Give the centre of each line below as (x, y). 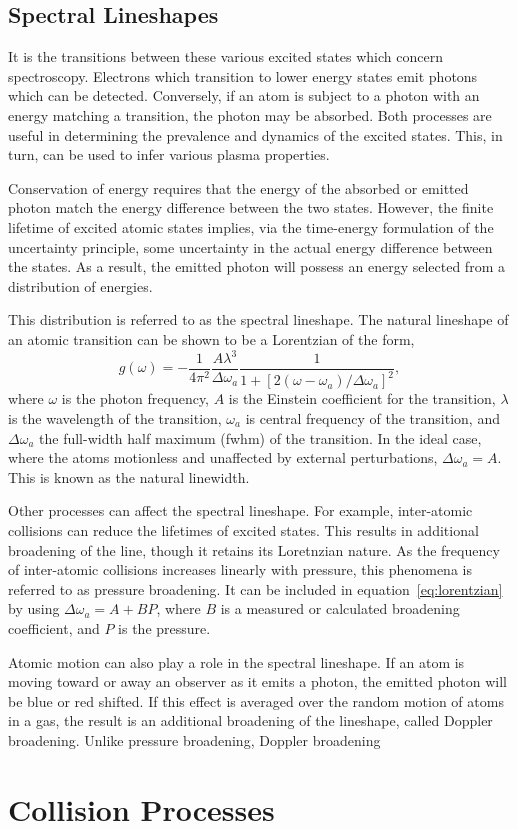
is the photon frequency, (135, 398)
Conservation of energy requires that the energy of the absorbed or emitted (238, 187)
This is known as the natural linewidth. (129, 476)
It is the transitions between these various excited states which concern (225, 56)
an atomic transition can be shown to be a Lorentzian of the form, (211, 338)
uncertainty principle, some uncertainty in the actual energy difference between (250, 246)
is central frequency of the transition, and (372, 418)
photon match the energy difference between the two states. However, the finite (251, 207)
